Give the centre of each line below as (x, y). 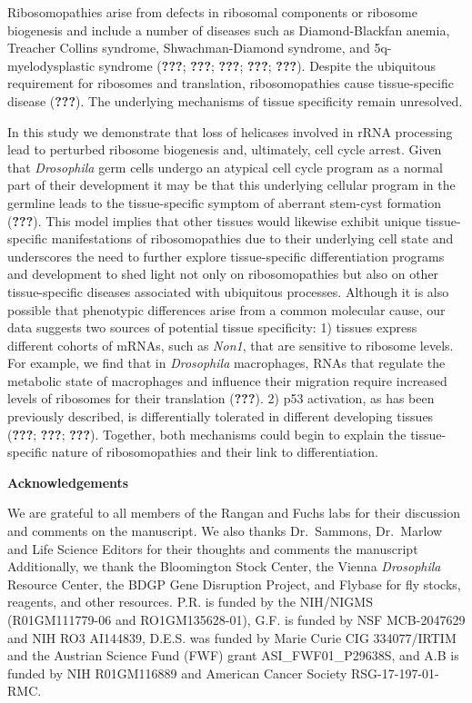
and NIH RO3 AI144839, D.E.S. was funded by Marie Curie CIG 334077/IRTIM (232, 637)
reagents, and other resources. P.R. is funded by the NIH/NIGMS (190, 602)
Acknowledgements (68, 482)
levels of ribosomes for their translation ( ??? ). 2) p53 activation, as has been (221, 398)
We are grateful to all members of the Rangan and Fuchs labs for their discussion (234, 513)
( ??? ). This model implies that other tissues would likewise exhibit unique (214, 220)
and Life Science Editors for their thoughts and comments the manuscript (213, 548)
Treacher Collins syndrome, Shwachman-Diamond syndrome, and (189, 48)
